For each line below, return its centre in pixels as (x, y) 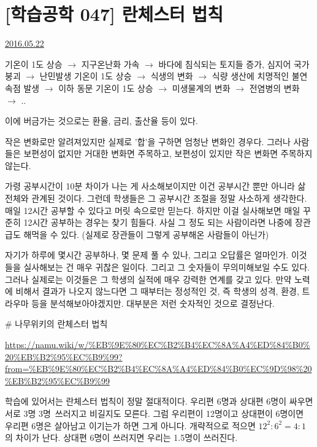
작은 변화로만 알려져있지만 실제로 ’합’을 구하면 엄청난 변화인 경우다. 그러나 (148, 141)
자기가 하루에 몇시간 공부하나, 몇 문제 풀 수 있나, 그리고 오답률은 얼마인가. (147, 255)
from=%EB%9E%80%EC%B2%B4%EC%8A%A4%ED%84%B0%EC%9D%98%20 (158, 369)
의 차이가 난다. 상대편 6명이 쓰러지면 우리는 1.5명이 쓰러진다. (121, 437)
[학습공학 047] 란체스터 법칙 (114, 14)
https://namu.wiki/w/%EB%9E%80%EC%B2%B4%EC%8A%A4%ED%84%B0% (158, 344)
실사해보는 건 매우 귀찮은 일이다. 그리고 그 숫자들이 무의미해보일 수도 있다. (166, 267)
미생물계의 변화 (201, 88)
